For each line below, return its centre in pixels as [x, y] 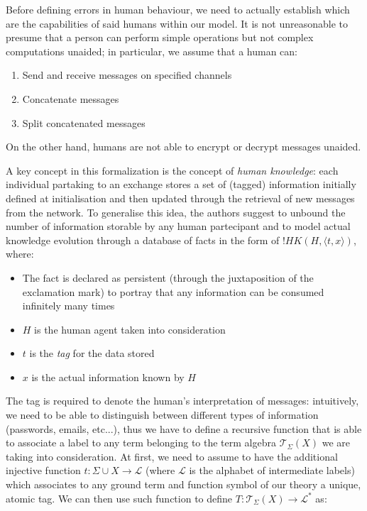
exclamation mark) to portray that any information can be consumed [173, 291]
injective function [43, 470]
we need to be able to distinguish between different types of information [162, 415]
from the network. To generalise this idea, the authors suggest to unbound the [176, 212]
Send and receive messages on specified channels [127, 75]
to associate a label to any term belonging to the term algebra [141, 443]
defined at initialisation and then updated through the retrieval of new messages [180, 198]
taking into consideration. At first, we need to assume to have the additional [172, 456]
